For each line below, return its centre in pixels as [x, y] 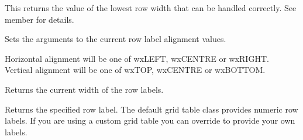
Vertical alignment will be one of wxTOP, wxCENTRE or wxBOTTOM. [135, 70]
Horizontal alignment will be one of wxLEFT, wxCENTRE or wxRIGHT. [137, 58]
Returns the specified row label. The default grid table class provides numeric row [151, 109]
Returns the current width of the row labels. [84, 89]
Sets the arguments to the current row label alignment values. [116, 39]
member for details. [39, 19]
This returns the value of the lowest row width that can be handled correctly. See [151, 8]
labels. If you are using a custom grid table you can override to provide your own [150, 120]
